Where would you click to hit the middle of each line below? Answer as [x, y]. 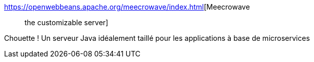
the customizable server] [66, 22]
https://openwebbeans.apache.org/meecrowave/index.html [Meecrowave [127, 7]
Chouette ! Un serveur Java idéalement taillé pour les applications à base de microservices [157, 38]
